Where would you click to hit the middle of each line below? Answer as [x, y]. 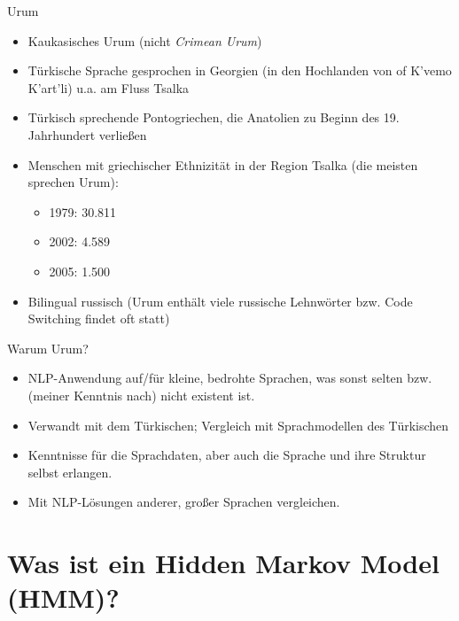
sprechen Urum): [73, 182]
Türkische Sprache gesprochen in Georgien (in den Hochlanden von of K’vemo [240, 70]
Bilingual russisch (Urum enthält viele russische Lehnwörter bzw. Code [220, 301]
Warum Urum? [48, 348]
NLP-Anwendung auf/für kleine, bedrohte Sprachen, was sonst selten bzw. [230, 378]
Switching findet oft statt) [99, 318]
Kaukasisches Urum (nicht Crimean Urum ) [145, 40]
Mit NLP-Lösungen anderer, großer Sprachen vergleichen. [184, 502]
